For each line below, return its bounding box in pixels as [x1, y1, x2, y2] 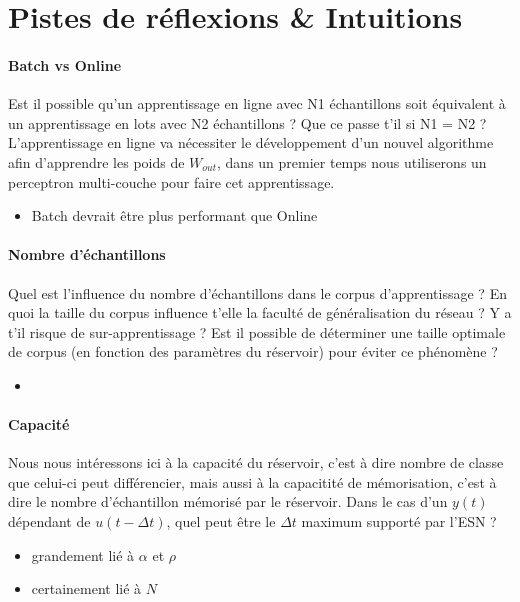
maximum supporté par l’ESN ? [301, 511, 497, 532]
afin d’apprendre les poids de [8, 151, 185, 172]
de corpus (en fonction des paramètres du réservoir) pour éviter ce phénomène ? [8, 341, 498, 362]
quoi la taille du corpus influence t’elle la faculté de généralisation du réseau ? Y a [8, 302, 512, 323]
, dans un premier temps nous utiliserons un [217, 151, 487, 172]
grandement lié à [31, 544, 135, 565]
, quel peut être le [166, 511, 276, 532]
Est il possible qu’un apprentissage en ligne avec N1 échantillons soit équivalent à [8, 93, 506, 114]
